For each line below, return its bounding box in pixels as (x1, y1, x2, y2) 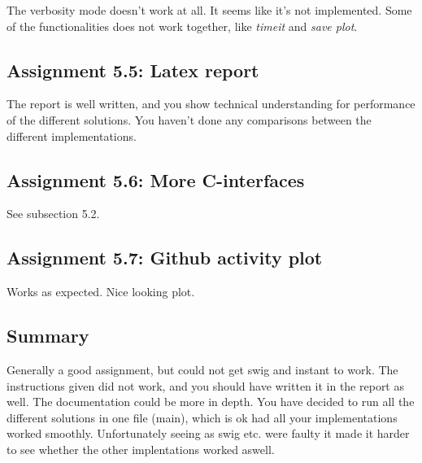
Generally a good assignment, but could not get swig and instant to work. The (7, 360, 398, 378)
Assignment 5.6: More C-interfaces (7, 167, 305, 192)
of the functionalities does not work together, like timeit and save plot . (7, 17, 358, 34)
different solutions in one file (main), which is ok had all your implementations (7, 408, 398, 426)
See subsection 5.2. (7, 205, 100, 222)
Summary (7, 323, 89, 348)
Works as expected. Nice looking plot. (7, 283, 195, 300)
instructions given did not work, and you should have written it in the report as (7, 377, 404, 394)
